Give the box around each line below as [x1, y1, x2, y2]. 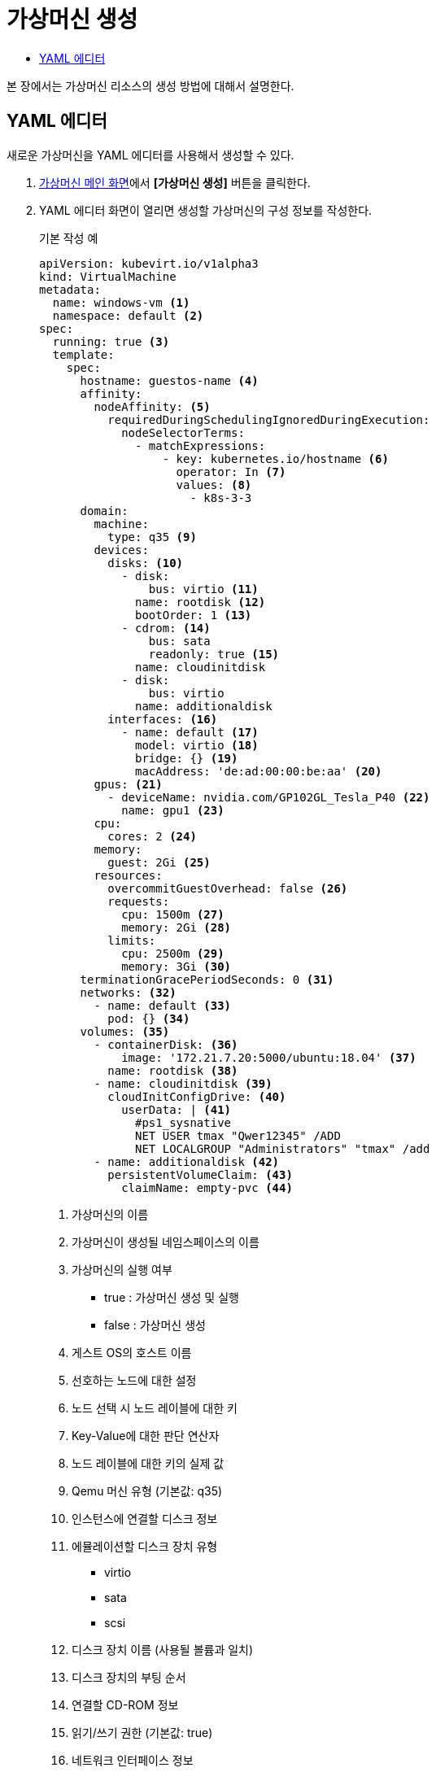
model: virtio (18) [135, 738, 259, 752]
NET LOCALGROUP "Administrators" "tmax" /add [135, 1141, 430, 1155]
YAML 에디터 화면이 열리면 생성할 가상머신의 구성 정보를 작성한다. [39, 203, 373, 217]
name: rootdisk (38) [107, 1063, 238, 1077]
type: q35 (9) [107, 530, 197, 543]
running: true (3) [52, 334, 170, 348]
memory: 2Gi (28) [121, 920, 232, 934]
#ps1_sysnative [135, 1115, 232, 1129]
